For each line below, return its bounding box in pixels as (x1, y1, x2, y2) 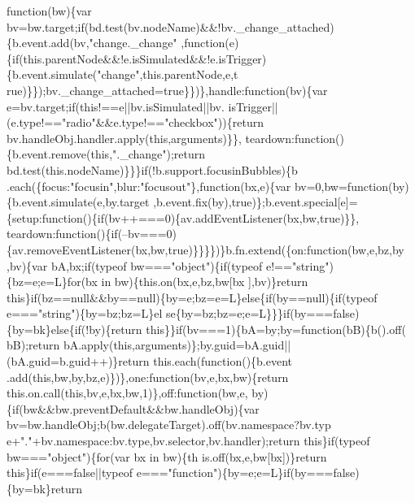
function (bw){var (7, 2, 92, 19)
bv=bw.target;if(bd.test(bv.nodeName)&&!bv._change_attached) (7, 18, 334, 35)
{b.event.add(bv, (7, 34, 90, 51)
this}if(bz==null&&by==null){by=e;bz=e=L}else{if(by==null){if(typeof (7, 288, 378, 306)
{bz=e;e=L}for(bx (7, 273, 98, 290)
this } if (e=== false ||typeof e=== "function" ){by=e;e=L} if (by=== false (7, 464, 356, 481)
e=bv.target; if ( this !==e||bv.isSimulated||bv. (7, 98, 225, 115)
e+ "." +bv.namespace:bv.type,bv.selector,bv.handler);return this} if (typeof (7, 432, 370, 449)
